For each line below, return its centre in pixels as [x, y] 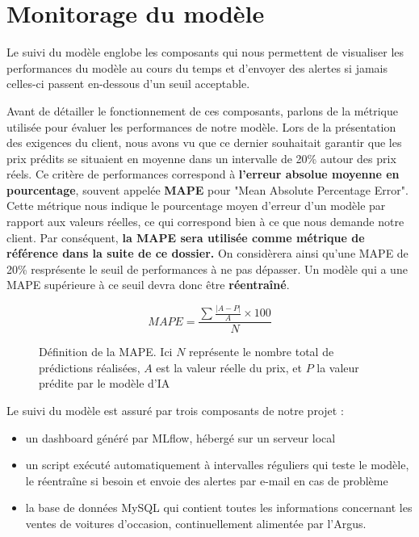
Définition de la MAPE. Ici [106, 352]
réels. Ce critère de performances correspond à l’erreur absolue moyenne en [203, 174]
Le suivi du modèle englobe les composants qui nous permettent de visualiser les [205, 52]
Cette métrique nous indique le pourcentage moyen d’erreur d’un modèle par [196, 206]
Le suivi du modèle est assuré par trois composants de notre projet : [175, 410]
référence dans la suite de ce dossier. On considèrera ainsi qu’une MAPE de [207, 253]
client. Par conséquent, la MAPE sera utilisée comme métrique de [186, 237]
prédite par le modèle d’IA [105, 383]
